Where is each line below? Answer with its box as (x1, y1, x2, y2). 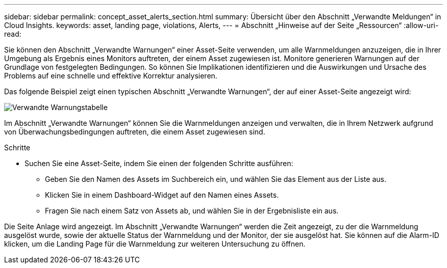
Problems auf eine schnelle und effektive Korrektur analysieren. (4, 71, 217, 80)
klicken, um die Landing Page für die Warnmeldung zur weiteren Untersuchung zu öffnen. (4, 239, 306, 248)
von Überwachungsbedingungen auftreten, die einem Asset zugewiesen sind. (4, 127, 265, 136)
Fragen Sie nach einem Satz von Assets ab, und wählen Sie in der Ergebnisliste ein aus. (45, 206, 339, 215)
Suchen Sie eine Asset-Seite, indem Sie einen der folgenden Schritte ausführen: (24, 159, 293, 168)
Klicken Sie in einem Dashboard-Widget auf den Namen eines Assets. (45, 191, 279, 199)
